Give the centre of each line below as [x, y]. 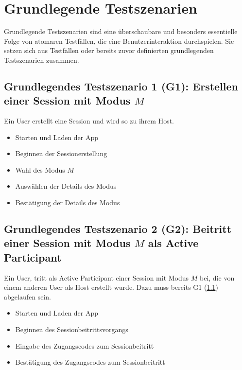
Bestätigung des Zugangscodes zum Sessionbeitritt [90, 362]
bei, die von [217, 277]
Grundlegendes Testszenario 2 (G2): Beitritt [118, 229]
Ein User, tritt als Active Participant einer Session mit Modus [96, 277]
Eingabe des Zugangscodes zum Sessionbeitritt [85, 345]
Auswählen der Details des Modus [66, 186]
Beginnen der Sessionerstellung [61, 153]
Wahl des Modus [40, 169]
